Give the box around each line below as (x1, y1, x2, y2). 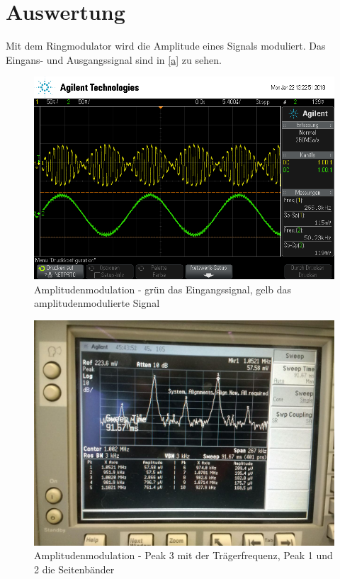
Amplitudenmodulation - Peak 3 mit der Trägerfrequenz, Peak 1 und (34, 548, 333, 563)
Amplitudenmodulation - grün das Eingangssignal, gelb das (34, 281, 292, 296)
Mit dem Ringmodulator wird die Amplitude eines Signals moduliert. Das (6, 38, 326, 53)
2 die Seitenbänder (34, 561, 115, 576)
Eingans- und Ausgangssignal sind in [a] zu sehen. (6, 52, 222, 67)
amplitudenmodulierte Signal (34, 296, 160, 310)
